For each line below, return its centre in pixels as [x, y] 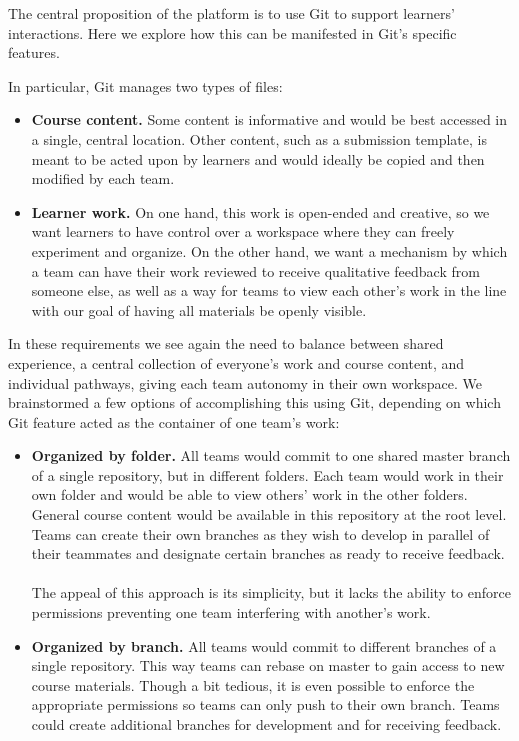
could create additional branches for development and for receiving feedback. [266, 724]
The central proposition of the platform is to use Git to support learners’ [231, 13]
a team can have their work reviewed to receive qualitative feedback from [255, 270]
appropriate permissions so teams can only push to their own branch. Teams [265, 704]
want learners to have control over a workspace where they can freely [243, 231]
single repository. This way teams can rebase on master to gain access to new [268, 665]
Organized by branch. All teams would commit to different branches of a [264, 645]
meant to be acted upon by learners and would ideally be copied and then [258, 158]
